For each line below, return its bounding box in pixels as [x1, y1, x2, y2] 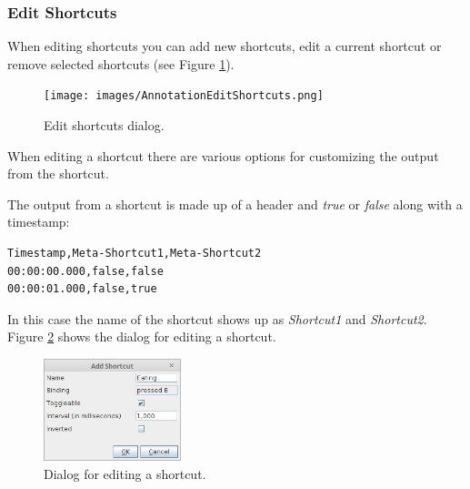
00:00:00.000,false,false [7, 264, 164, 278]
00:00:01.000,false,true [7, 282, 157, 296]
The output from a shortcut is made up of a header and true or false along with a [7, 194, 463, 213]
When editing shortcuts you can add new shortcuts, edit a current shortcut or [7, 36, 442, 56]
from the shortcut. [7, 164, 109, 183]
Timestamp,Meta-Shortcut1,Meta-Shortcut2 [7, 247, 262, 260]
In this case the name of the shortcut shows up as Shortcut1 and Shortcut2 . [7, 309, 427, 328]
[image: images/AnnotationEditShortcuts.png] [44, 89, 324, 103]
